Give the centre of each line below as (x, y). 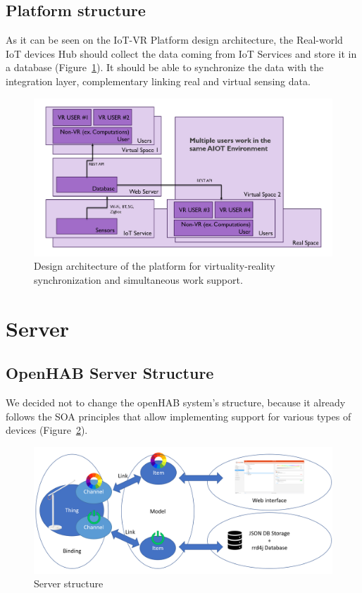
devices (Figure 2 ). (47, 430)
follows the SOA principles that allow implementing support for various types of (179, 416)
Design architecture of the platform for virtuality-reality (155, 266)
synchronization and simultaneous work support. (138, 279)
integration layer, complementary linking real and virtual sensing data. (158, 81)
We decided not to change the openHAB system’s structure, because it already (176, 402)
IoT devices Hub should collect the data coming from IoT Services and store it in (181, 53)
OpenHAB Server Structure (110, 373)
